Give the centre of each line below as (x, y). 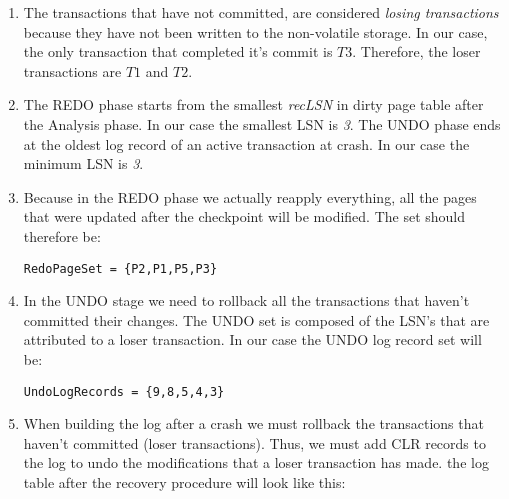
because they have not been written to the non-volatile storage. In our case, (255, 31)
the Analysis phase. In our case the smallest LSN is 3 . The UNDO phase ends (262, 123)
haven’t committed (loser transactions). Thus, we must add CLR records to (254, 442)
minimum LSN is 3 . (83, 163)
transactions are (72, 70)
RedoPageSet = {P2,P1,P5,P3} (120, 268)
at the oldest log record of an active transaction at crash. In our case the (246, 143)
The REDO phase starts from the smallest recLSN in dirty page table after (253, 104)
